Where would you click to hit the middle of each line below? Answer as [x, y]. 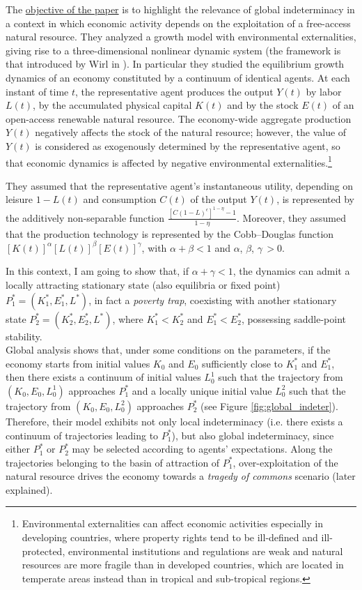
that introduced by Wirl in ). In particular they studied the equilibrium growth [175, 64]
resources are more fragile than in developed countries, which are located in [183, 565]
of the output [219, 199]
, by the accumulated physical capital [112, 105]
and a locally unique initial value [202, 390]
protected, [44, 551]
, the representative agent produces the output [174, 91]
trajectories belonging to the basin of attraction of [113, 462]
